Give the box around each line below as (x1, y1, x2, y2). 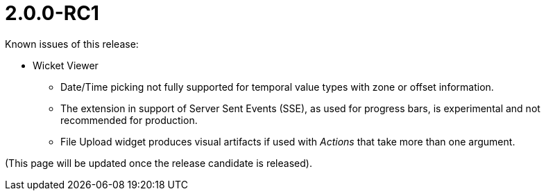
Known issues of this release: (5, 37, 139, 50)
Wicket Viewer (33, 59, 99, 71)
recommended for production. (60, 114, 198, 126)
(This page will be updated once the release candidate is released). (5, 157, 312, 169)
